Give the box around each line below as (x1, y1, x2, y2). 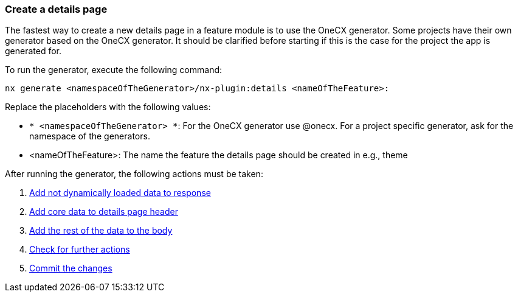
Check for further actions (29, 244, 130, 255)
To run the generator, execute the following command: (5, 65, 223, 75)
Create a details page (5, 3, 108, 15)
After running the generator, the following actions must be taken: (5, 169, 263, 180)
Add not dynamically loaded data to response (29, 187, 211, 198)
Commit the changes (29, 263, 112, 274)
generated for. (5, 46, 62, 57)
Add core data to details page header (29, 206, 178, 217)
